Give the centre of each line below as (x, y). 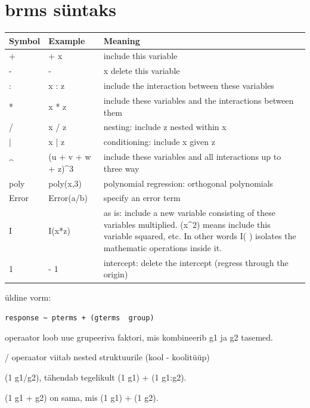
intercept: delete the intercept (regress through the (196, 262)
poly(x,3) (65, 183)
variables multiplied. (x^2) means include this (187, 224)
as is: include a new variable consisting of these (190, 213)
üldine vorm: (28, 297)
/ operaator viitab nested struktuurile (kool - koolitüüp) (107, 357)
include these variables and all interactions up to (192, 157)
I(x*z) (59, 230)
